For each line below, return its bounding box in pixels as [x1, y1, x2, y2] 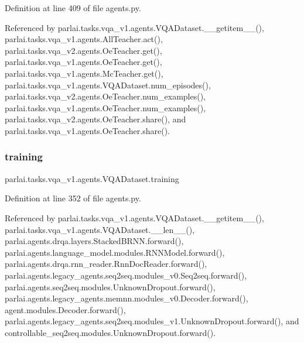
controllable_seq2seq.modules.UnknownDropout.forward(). [5, 326, 216, 338]
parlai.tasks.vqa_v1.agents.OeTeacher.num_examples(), [5, 101, 206, 114]
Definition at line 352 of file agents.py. [5, 192, 141, 204]
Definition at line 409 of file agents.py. [5, 2, 141, 13]
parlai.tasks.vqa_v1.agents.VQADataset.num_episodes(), [5, 78, 211, 91]
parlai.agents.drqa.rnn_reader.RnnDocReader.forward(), [5, 258, 207, 270]
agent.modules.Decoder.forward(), [5, 303, 126, 315]
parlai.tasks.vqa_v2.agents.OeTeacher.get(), [5, 44, 162, 56]
